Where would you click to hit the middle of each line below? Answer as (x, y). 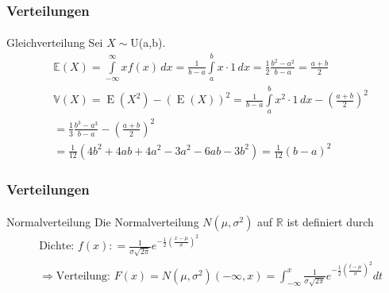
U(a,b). (148, 42)
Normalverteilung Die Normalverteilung (103, 221)
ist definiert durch (330, 221)
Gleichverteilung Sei (55, 42)
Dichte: (57, 247)
